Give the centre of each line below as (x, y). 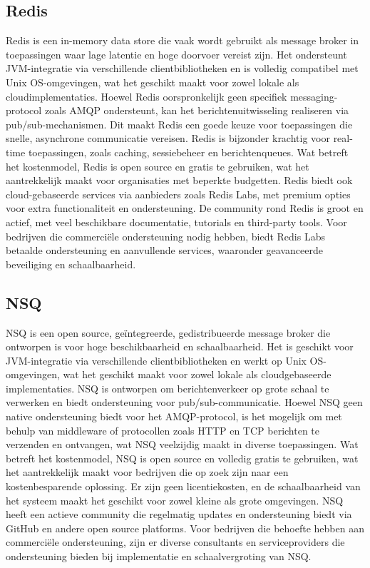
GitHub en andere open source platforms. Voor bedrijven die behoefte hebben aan (185, 528)
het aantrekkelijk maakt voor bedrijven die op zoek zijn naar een (147, 472)
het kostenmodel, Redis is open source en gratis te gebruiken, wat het (158, 166)
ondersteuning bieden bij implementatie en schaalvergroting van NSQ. (159, 556)
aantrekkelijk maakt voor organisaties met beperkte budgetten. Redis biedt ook (179, 180)
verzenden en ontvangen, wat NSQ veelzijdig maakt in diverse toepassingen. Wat (182, 444)
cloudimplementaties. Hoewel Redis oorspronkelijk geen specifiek (147, 96)
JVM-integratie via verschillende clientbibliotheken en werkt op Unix (156, 360)
